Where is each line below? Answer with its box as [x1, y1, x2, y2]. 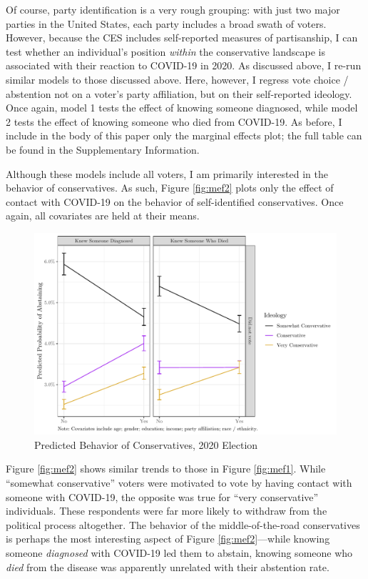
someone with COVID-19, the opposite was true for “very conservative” [6, 489, 319, 504]
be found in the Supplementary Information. [6, 142, 200, 157]
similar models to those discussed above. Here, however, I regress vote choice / [6, 71, 349, 86]
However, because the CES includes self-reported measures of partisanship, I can [6, 30, 358, 45]
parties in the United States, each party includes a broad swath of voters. [6, 16, 327, 31]
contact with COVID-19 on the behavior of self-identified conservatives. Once [6, 194, 344, 209]
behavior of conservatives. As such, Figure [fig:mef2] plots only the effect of [6, 180, 334, 195]
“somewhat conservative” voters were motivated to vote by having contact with [6, 475, 352, 490]
